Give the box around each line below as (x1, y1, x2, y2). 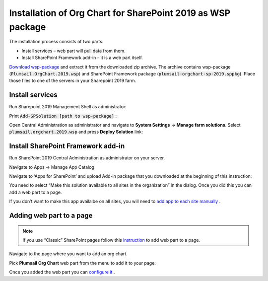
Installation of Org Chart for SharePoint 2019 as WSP (9, 7, 231, 18)
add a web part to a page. (9, 189, 62, 195)
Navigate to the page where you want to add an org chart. (9, 251, 128, 257)
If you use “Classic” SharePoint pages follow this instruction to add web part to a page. (22, 237, 201, 243)
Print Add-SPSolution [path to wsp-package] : (9, 113, 117, 119)
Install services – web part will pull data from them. (21, 48, 126, 54)
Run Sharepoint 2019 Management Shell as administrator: (9, 104, 127, 110)
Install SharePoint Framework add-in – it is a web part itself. (21, 55, 143, 61)
